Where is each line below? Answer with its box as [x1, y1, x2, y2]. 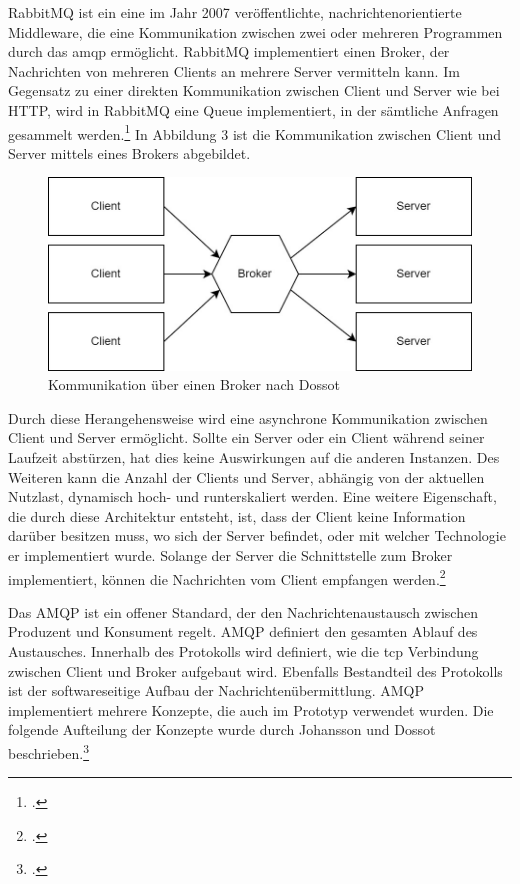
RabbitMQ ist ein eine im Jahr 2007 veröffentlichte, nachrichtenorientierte [8, 2, 462, 22]
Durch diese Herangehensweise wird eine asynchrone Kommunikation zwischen [8, 407, 488, 428]
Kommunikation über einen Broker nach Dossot [48, 374, 340, 395]
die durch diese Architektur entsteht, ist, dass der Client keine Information [8, 505, 466, 526]
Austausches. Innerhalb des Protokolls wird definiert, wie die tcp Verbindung [8, 641, 479, 662]
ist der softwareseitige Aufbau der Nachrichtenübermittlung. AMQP [8, 680, 424, 701]
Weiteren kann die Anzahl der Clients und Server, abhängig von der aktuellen [8, 466, 485, 487]
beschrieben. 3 [8, 740, 90, 763]
